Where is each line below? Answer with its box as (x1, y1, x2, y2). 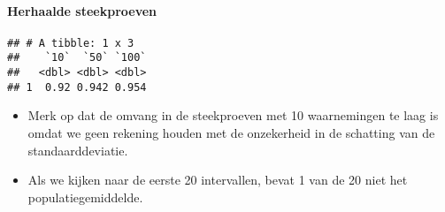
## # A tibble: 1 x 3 (7, 36, 134, 49)
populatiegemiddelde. (27, 187, 143, 206)
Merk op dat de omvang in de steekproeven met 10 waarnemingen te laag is (27, 106, 439, 125)
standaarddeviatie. (27, 140, 128, 159)
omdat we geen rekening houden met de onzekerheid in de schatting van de (27, 124, 435, 142)
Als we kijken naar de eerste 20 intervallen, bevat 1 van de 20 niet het (27, 170, 408, 189)
